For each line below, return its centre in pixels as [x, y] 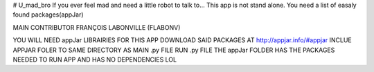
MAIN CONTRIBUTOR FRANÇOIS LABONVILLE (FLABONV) [97, 27]
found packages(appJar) [48, 15]
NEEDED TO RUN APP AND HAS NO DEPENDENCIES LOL [95, 60]
